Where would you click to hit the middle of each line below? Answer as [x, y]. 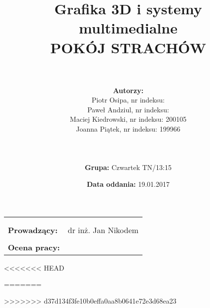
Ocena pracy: [34, 247]
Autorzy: [128, 90]
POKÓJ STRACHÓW [128, 47]
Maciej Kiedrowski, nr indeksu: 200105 [128, 119]
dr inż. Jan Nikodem [103, 230]
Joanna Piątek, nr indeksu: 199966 [128, 129]
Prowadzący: [33, 230]
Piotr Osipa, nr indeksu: [128, 100]
